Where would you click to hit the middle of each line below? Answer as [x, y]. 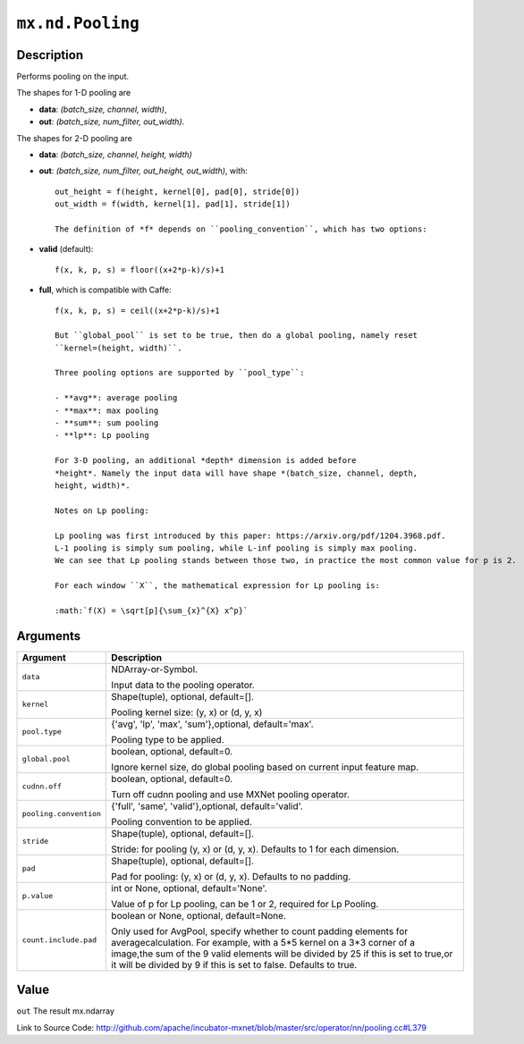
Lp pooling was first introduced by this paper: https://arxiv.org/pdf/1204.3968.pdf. [250, 535]
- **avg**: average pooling [116, 398]
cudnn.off [42, 787]
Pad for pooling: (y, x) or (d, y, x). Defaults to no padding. [231, 876]
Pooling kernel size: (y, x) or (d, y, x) [187, 712]
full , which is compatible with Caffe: [105, 290]
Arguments [49, 636]
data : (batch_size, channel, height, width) [115, 155]
